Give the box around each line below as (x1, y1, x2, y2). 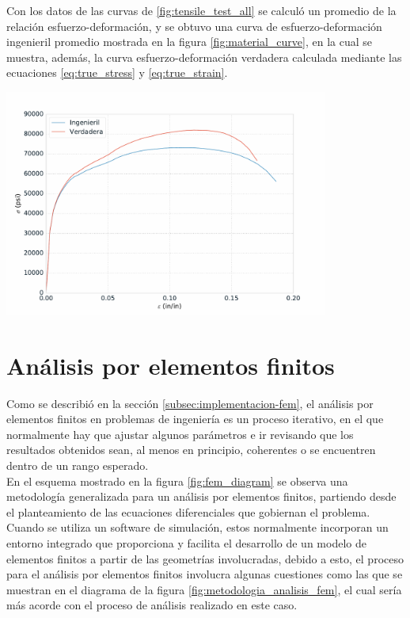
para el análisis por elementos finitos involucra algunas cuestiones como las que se (6, 566, 403, 582)
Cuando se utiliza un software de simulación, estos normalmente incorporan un (6, 519, 389, 536)
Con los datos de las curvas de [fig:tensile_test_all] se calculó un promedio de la (6, 2, 397, 18)
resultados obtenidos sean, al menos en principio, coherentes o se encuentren (6, 441, 376, 458)
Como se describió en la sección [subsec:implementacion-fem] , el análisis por (6, 395, 374, 411)
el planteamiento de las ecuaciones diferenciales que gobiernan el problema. (6, 503, 370, 520)
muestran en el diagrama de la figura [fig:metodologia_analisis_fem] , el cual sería (6, 581, 402, 597)
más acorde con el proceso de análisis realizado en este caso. (6, 597, 298, 613)
